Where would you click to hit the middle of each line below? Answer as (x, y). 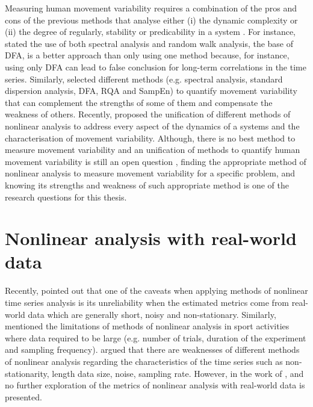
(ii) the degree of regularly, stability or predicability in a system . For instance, (150, 32)
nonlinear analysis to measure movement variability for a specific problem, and (150, 173)
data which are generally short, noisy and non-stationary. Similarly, (152, 314)
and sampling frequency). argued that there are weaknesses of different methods (152, 350)
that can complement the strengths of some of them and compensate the (139, 102)
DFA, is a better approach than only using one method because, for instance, (147, 55)
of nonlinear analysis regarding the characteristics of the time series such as (144, 361)
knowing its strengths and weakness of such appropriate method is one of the (147, 185)
